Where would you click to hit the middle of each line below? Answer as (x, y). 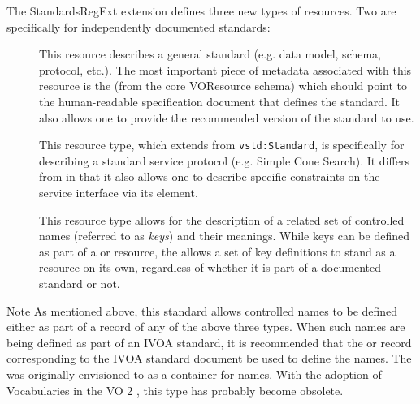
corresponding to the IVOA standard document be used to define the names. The (209, 358)
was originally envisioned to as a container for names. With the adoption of (194, 374)
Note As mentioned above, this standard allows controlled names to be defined (202, 310)
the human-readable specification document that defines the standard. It (220, 101)
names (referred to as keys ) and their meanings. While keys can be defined (224, 236)
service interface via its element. (119, 192)
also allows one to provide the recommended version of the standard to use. (227, 117)
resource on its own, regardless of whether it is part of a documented (210, 267)
